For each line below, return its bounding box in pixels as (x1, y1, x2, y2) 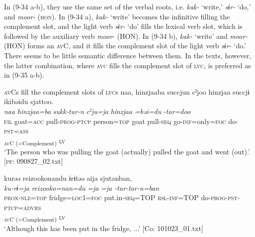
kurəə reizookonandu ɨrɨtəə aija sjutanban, (4, 173, 132, 183)
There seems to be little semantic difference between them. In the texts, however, (4, 50, 252, 60)
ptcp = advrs (4, 202, 41, 212)
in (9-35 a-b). (4, 70, 44, 80)
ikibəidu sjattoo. (4, 96, 54, 107)
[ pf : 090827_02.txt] (4, 156, 63, 166)
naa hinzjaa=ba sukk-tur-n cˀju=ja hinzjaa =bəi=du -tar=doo (4, 106, 191, 116)
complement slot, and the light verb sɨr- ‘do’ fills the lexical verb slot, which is (4, 21, 243, 31)
